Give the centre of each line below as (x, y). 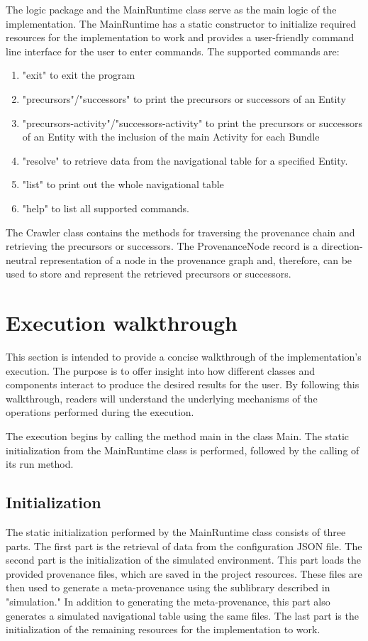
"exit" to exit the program (79, 75)
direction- (342, 246)
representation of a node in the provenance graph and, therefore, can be (196, 259)
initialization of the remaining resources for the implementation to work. (163, 629)
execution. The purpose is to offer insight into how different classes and (161, 370)
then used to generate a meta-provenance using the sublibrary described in (168, 587)
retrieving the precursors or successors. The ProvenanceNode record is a (162, 246)
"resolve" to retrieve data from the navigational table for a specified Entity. (185, 160)
